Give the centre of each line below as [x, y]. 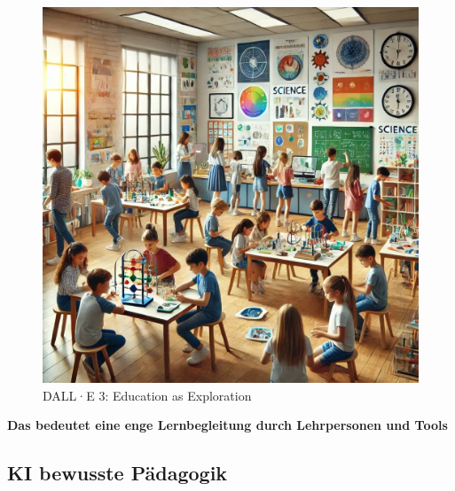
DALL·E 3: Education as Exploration [147, 395]
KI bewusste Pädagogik [118, 473]
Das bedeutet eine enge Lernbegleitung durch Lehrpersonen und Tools [227, 425]
